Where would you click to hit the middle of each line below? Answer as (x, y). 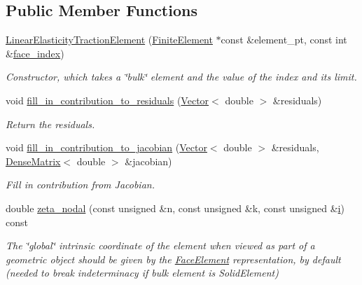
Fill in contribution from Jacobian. (80, 185)
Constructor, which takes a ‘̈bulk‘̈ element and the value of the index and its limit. (181, 77)
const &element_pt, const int (284, 40)
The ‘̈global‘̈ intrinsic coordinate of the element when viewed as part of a (160, 245)
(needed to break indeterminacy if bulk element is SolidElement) (142, 273)
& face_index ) (35, 53)
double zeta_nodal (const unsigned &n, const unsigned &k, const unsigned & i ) (175, 208)
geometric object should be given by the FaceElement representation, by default (173, 259)
